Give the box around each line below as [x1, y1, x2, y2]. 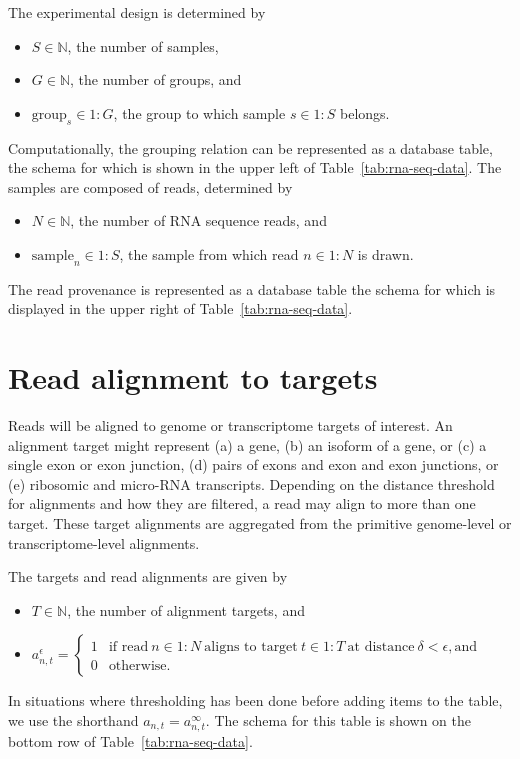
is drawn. [357, 243, 414, 264]
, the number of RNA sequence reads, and [70, 210, 327, 231]
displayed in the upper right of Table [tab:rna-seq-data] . [8, 298, 353, 319]
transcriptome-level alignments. [8, 532, 200, 553]
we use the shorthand [8, 710, 139, 730]
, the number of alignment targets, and [67, 599, 305, 620]
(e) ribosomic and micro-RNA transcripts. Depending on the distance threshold [8, 473, 495, 494]
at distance [347, 640, 415, 655]
